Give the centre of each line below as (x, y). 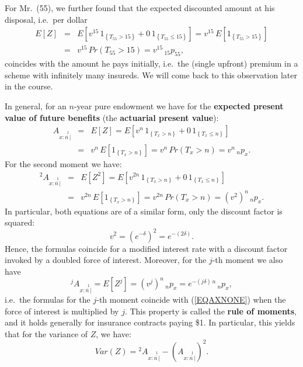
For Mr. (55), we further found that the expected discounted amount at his (140, 8)
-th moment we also (248, 260)
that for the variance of (46, 333)
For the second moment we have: (63, 163)
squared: (20, 222)
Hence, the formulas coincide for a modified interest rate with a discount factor (146, 248)
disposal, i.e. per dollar (46, 19)
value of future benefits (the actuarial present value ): (112, 117)
